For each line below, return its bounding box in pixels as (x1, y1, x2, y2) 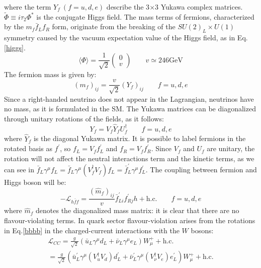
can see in (4, 164, 34, 175)
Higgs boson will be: (4, 177, 66, 187)
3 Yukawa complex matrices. (155, 2, 243, 12)
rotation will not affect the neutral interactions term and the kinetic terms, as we (4, 153, 254, 163)
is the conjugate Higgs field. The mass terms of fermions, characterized (36, 11, 254, 22)
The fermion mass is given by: (4, 69, 97, 79)
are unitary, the (207, 143, 255, 154)
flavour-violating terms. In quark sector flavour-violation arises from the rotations (4, 215, 255, 226)
